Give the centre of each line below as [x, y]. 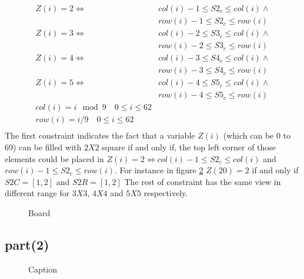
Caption [43, 269]
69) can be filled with [43, 147]
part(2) [27, 244]
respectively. [166, 193]
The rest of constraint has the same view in [203, 181]
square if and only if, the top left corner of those [189, 147]
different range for [37, 193]
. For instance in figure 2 [159, 170]
